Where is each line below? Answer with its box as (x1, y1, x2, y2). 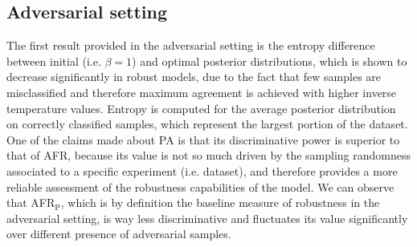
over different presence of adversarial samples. (6, 225, 231, 242)
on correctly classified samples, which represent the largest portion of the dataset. (6, 115, 408, 132)
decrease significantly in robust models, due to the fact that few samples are (6, 68, 382, 85)
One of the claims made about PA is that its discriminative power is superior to (6, 131, 400, 148)
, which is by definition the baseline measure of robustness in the (60, 194, 380, 211)
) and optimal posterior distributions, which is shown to (132, 52, 407, 69)
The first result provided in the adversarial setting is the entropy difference (6, 37, 375, 54)
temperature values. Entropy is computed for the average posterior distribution (6, 99, 396, 116)
